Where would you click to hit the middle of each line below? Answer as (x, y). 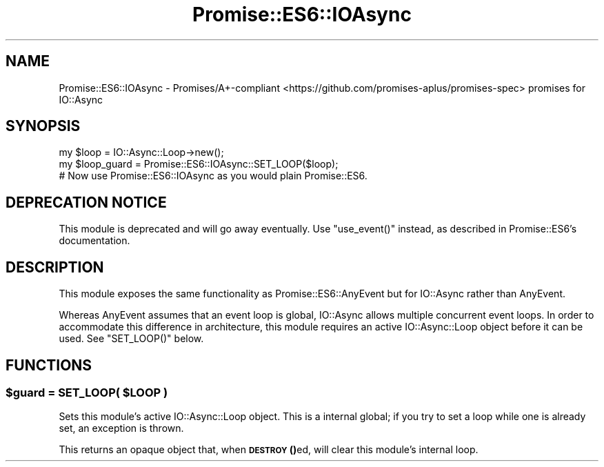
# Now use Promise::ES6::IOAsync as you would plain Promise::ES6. (213, 176)
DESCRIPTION (55, 267)
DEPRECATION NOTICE (86, 202)
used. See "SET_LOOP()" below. (131, 339)
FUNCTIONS (49, 365)
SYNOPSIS (43, 126)
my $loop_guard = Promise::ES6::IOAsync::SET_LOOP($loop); (199, 164)
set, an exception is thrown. (121, 428)
